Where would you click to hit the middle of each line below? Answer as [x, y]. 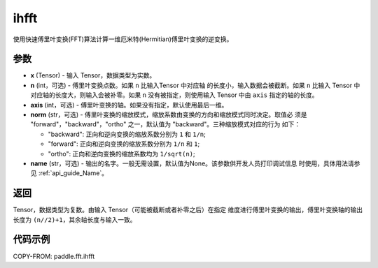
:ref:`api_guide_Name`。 [73, 173]
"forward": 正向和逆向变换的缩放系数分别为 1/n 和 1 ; [124, 144]
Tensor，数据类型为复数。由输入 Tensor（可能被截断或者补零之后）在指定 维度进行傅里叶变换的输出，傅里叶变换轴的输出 [188, 210]
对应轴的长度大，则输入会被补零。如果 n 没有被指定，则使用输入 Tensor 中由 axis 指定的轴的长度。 [174, 95]
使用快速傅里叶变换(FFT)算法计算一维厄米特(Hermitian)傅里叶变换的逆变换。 [123, 39]
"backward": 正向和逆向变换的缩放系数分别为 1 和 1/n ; [127, 134]
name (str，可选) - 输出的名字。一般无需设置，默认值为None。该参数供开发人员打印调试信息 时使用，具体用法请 [192, 163]
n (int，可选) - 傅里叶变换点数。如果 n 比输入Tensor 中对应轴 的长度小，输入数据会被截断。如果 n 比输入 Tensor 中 [195, 85]
